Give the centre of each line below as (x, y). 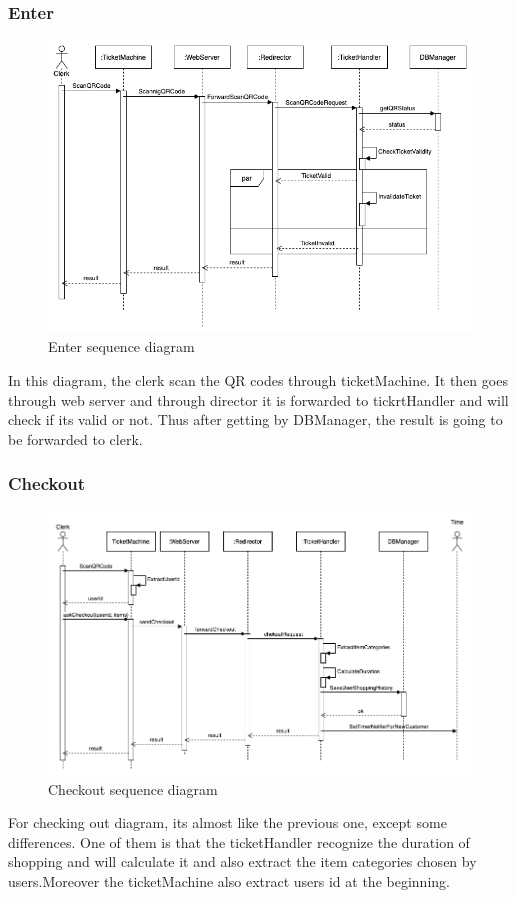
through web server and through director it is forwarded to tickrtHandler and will (258, 399)
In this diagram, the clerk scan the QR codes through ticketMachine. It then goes (258, 379)
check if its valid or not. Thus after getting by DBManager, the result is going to (255, 419)
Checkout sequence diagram (133, 788)
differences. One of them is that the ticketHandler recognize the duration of (239, 841)
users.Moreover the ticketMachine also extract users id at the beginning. (229, 880)
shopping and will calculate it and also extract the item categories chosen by (242, 861)
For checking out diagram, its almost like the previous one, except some (227, 822)
